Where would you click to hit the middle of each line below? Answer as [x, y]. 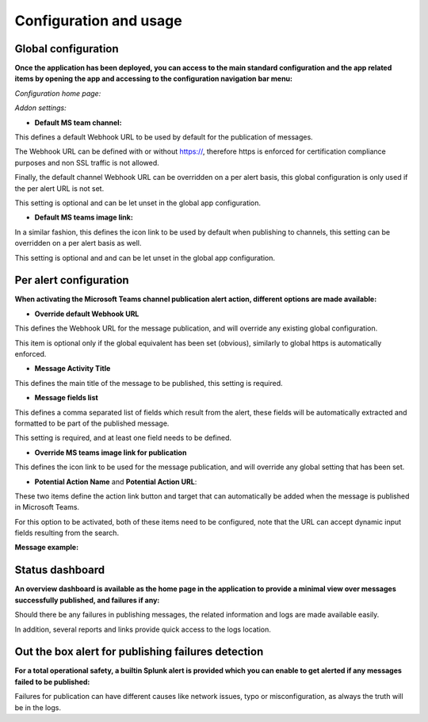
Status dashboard [60, 570]
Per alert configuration [72, 280]
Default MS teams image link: [84, 217]
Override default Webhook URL [87, 314]
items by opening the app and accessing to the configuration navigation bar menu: [154, 78]
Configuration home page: [58, 93]
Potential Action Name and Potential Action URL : [116, 481]
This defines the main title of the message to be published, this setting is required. [149, 383]
